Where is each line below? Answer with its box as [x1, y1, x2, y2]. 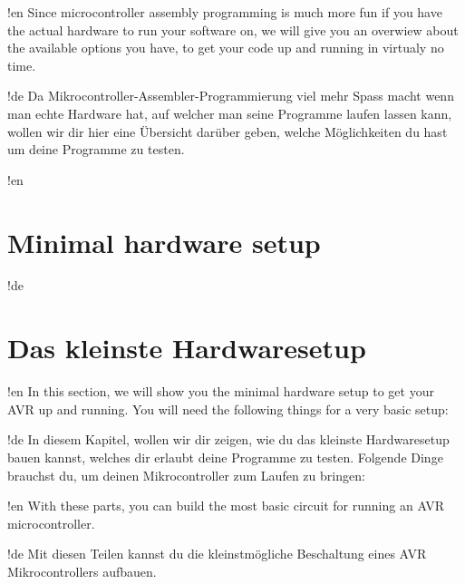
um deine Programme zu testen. [7, 140, 185, 159]
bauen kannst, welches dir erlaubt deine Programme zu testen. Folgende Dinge [7, 447, 443, 466]
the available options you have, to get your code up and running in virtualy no [7, 38, 444, 57]
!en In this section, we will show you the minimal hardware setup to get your [7, 382, 434, 401]
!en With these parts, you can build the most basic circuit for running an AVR [7, 496, 445, 515]
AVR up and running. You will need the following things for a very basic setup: [7, 399, 449, 418]
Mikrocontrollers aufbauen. [7, 561, 157, 580]
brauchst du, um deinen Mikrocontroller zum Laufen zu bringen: [7, 465, 365, 484]
